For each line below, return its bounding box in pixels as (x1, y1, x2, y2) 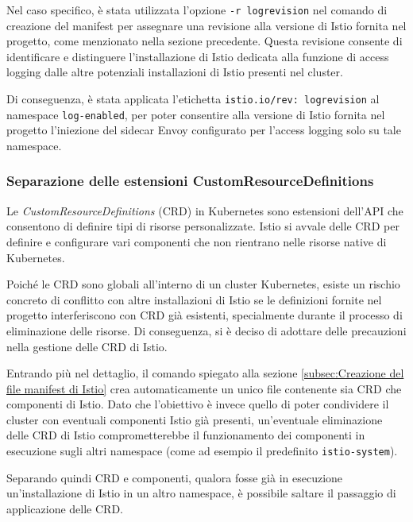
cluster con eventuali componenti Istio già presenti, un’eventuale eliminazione (6, 411, 383, 427)
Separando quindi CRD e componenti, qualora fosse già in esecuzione (6, 469, 343, 485)
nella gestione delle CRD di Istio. (6, 338, 168, 354)
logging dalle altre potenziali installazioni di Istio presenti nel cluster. (6, 64, 343, 80)
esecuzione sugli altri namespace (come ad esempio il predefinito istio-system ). (6, 443, 398, 459)
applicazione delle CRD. (6, 500, 123, 516)
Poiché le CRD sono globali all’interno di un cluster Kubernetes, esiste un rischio (6, 276, 400, 292)
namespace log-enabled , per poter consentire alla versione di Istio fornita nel (6, 106, 385, 122)
